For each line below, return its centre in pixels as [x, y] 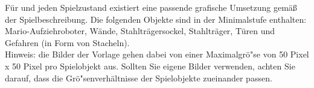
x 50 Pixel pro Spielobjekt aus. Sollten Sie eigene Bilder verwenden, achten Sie [150, 66]
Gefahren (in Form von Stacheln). [67, 42]
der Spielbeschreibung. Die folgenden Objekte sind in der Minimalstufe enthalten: [156, 19]
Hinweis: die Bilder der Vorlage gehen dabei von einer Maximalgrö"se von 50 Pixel [157, 54]
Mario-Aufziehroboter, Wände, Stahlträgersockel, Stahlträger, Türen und [140, 31]
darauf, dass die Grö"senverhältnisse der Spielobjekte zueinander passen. [139, 78]
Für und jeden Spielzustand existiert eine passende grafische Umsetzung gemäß [151, 7]
